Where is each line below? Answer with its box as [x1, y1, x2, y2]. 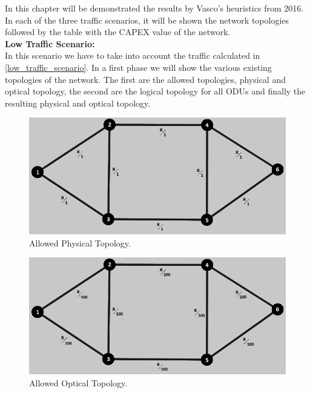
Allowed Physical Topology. [29, 236, 131, 249]
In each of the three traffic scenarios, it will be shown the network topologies [5, 13, 289, 26]
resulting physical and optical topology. [5, 96, 151, 109]
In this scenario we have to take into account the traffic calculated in [5, 49, 260, 62]
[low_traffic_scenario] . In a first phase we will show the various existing [5, 61, 272, 73]
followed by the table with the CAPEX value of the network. [5, 25, 231, 38]
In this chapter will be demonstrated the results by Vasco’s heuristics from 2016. [5, 2, 304, 14]
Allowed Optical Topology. [29, 377, 128, 389]
